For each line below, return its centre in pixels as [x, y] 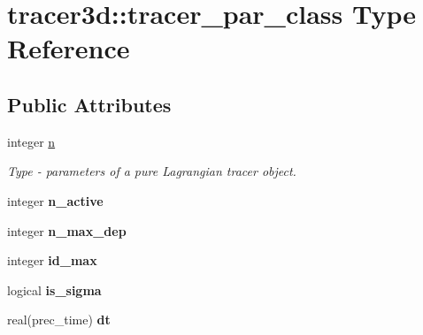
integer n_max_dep [67, 230]
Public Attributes [89, 104]
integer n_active [55, 200]
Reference [69, 48]
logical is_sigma [54, 289]
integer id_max [52, 260]
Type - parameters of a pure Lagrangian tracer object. [152, 171]
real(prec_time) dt [59, 320]
